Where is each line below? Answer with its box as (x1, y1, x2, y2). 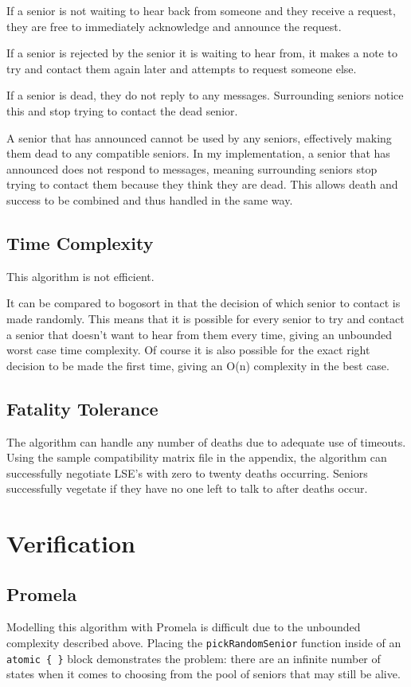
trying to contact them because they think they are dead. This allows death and (6, 176, 398, 193)
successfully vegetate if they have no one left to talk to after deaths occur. (6, 480, 368, 497)
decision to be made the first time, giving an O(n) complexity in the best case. (6, 357, 389, 373)
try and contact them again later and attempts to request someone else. (6, 60, 357, 76)
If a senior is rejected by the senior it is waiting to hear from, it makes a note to (6, 45, 397, 61)
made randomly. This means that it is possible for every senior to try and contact (6, 310, 405, 326)
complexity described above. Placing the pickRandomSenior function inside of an (6, 634, 401, 651)
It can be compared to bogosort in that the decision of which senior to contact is (6, 295, 401, 311)
